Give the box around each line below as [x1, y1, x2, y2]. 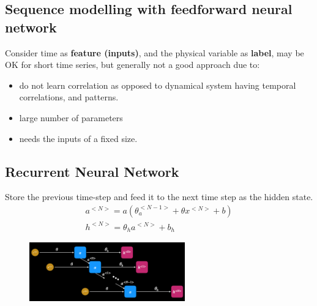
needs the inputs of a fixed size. [19, 132, 138, 144]
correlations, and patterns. [19, 91, 119, 103]
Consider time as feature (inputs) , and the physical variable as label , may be [5, 46, 304, 59]
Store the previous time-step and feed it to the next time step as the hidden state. [5, 190, 313, 203]
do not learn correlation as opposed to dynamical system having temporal [19, 78, 296, 91]
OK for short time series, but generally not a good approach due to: [5, 58, 260, 71]
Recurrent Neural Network [5, 162, 179, 181]
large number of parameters [19, 111, 123, 124]
